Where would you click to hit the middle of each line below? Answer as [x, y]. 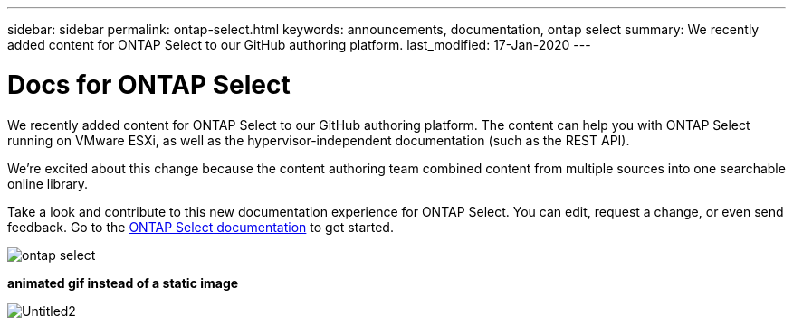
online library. [48, 183]
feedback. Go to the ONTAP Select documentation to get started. [201, 227]
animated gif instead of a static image [123, 283]
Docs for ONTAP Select [149, 84]
